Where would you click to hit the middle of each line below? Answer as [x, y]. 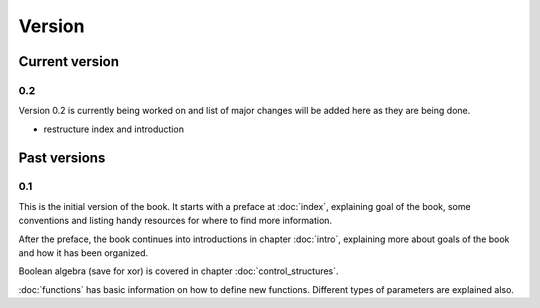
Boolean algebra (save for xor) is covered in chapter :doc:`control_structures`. [178, 271]
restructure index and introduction [114, 129]
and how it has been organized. [83, 253]
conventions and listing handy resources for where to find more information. [175, 221]
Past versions [62, 157]
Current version [69, 61]
